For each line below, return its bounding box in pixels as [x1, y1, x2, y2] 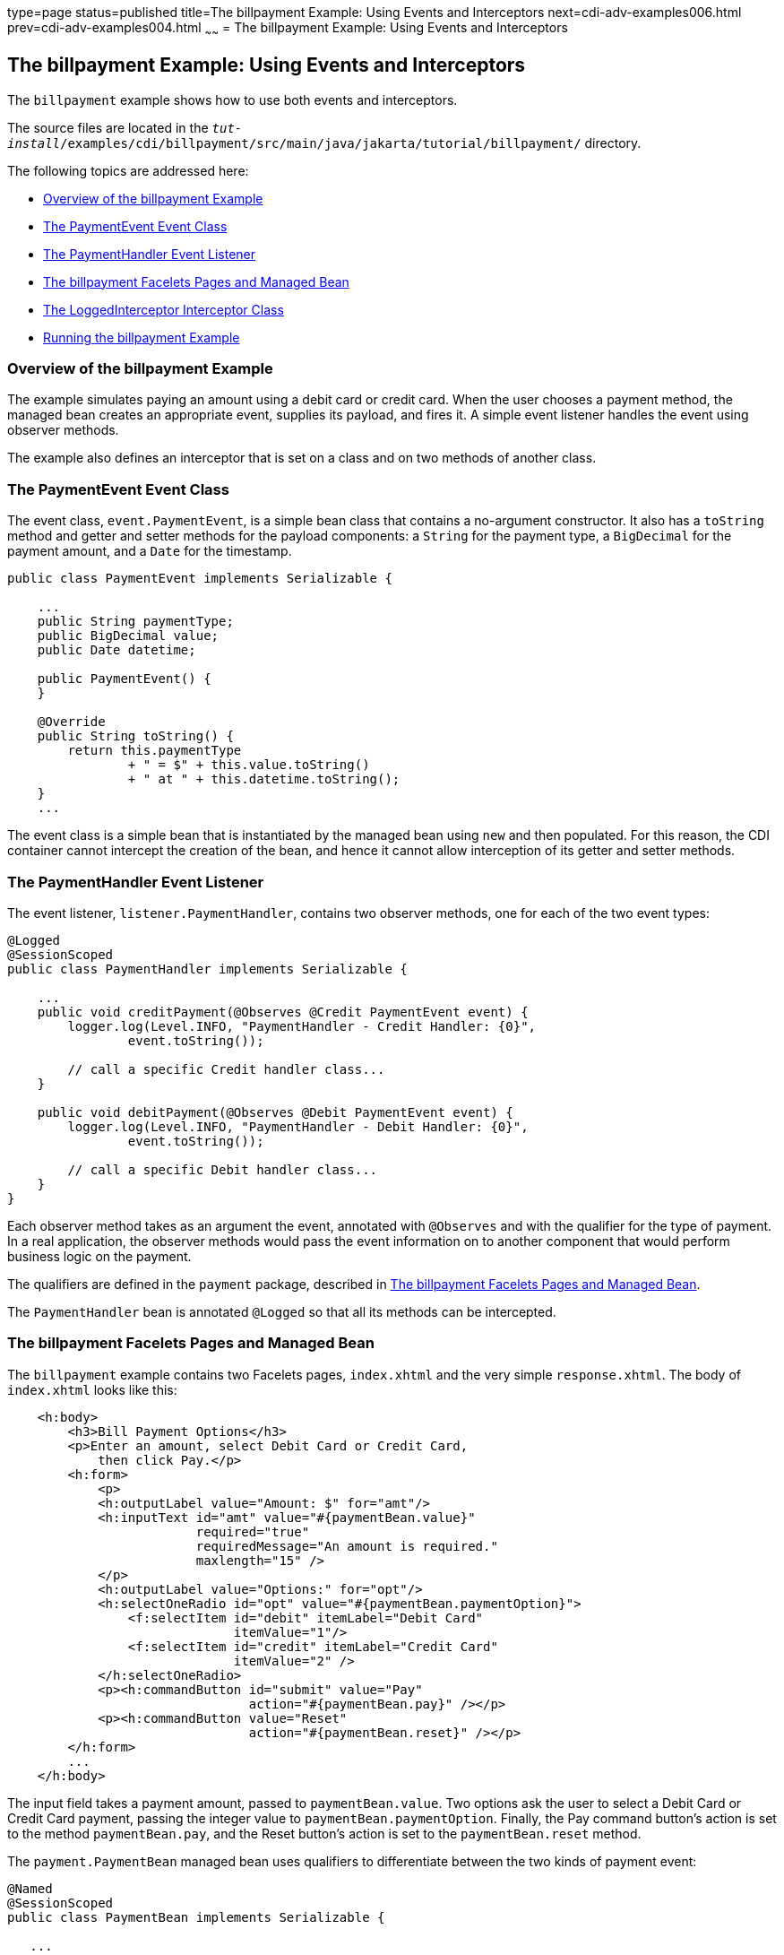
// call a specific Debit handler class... [67, 1162, 378, 1177]
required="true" [195, 1524, 310, 1539]
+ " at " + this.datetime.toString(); [127, 772, 401, 787]
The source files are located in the [7, 119, 209, 135]
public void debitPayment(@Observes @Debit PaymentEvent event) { [37, 1104, 513, 1120]
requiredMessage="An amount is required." [195, 1538, 498, 1553]
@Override [37, 714, 106, 730]
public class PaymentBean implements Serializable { [7, 1909, 385, 1925]
